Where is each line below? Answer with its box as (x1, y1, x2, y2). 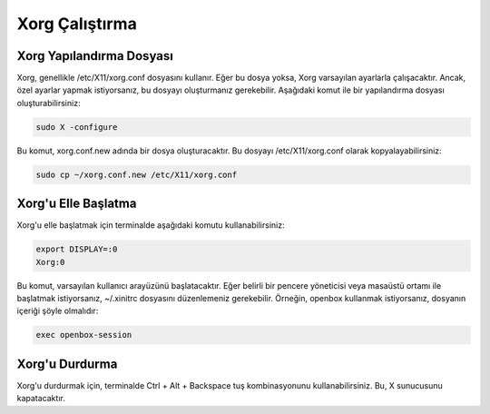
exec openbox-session (35, 330, 132, 340)
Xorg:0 (35, 257, 65, 267)
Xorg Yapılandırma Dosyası (16, 48, 174, 64)
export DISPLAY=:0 (35, 244, 118, 254)
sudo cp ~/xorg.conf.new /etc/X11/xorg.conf (35, 169, 238, 180)
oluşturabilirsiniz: (16, 97, 81, 108)
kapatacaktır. (16, 393, 65, 404)
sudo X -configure (35, 122, 118, 132)
